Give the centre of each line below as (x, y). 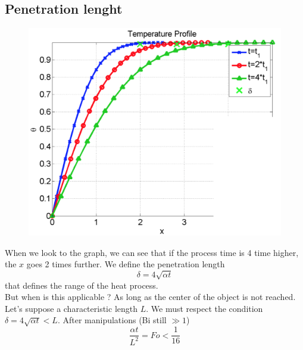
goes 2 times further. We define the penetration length (126, 264)
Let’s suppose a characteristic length (71, 308)
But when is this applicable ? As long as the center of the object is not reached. (150, 297)
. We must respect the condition (204, 308)
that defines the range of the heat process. (82, 285)
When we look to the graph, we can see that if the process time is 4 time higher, (152, 252)
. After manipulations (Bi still (112, 320)
